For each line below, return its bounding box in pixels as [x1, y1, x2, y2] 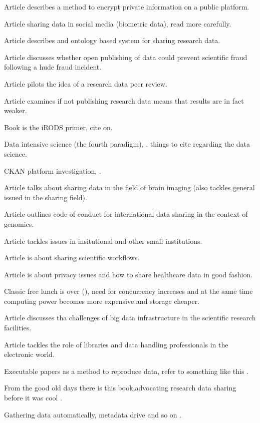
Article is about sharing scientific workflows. [4, 252, 140, 263]
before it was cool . [4, 392, 63, 403]
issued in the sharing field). [4, 192, 87, 202]
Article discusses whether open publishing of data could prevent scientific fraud [4, 52, 247, 62]
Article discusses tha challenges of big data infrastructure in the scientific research [4, 312, 256, 323]
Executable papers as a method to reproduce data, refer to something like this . [4, 365, 248, 376]
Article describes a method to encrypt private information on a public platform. [4, 2, 249, 12]
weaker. [4, 105, 27, 116]
